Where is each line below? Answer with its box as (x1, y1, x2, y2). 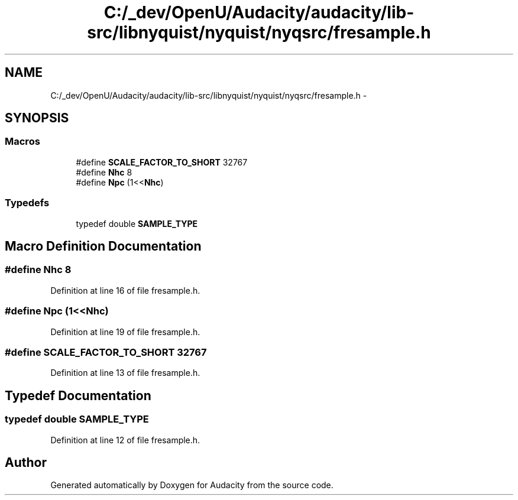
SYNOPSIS (5, 111, 69, 126)
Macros (5, 135, 40, 148)
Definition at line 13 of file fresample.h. (50, 368, 200, 378)
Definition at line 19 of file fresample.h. (50, 326, 200, 337)
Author (5, 454, 47, 470)
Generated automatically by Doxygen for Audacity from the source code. (50, 480, 334, 491)
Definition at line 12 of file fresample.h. (50, 434, 200, 445)
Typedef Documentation (5, 388, 151, 403)
